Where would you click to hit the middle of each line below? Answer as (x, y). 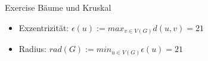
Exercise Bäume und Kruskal (58, 7)
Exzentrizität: (44, 27)
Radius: (32, 49)
